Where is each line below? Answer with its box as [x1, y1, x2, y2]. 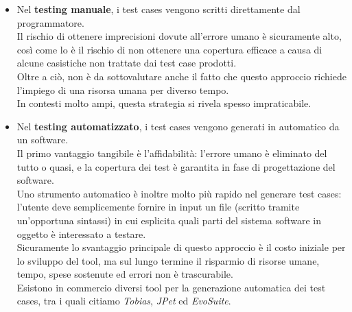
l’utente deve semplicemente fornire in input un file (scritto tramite [16, 200, 300, 214]
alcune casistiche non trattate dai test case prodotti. [16, 56, 237, 70]
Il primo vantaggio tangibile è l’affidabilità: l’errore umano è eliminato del [16, 145, 327, 160]
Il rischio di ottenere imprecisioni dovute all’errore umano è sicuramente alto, [16, 29, 342, 43]
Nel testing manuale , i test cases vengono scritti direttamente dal [16, 2, 301, 16]
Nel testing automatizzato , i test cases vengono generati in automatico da [16, 119, 340, 133]
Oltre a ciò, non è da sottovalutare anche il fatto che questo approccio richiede [16, 69, 347, 83]
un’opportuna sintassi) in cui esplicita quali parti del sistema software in [16, 213, 322, 227]
